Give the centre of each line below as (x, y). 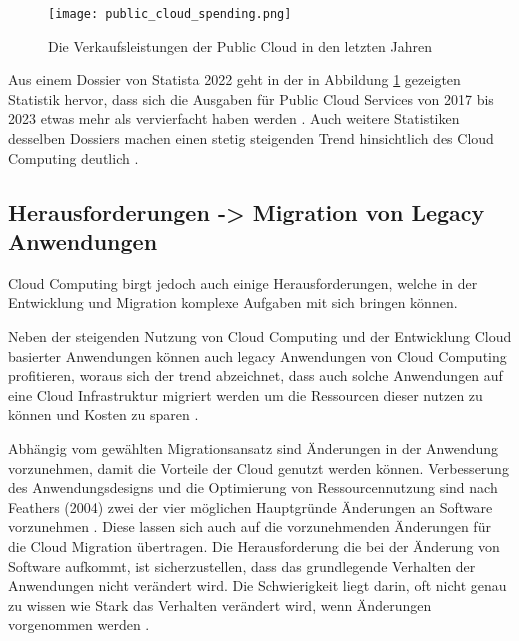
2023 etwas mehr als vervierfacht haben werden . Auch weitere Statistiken (234, 118)
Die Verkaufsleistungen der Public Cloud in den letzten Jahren (240, 45)
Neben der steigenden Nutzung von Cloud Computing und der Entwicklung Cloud (260, 336)
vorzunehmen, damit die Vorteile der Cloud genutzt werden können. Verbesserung (258, 467)
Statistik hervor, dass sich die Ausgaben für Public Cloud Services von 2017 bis (251, 98)
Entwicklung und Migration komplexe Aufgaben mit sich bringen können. (233, 302)
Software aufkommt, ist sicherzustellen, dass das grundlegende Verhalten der (242, 565)
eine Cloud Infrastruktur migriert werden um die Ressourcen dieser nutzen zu (245, 394)
